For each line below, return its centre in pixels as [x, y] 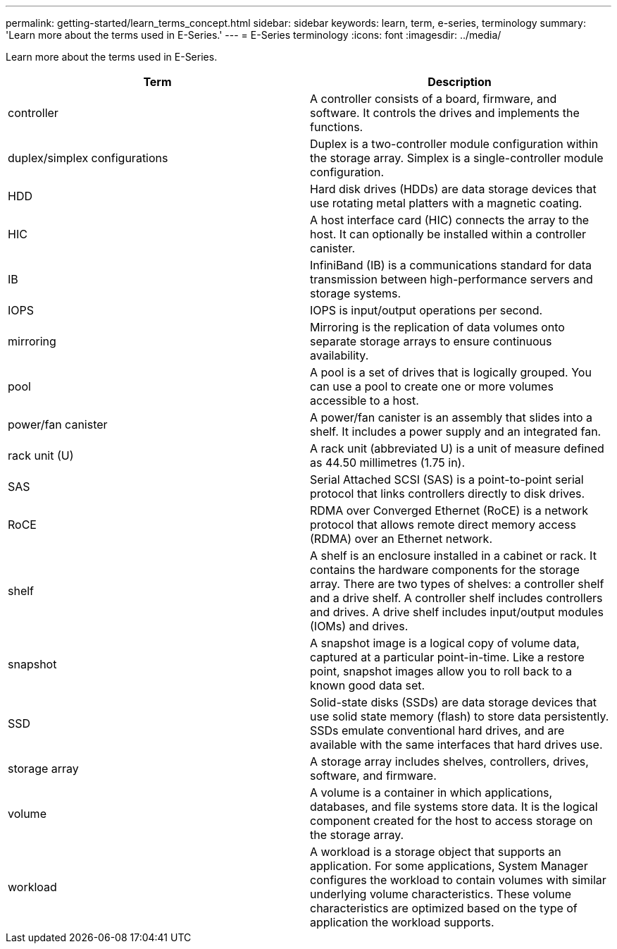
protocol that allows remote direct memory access [443, 525]
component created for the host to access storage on [451, 821]
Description [460, 82]
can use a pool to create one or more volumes [432, 386]
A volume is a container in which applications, [431, 792]
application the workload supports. [402, 922]
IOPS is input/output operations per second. [426, 310]
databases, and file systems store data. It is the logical [454, 807]
